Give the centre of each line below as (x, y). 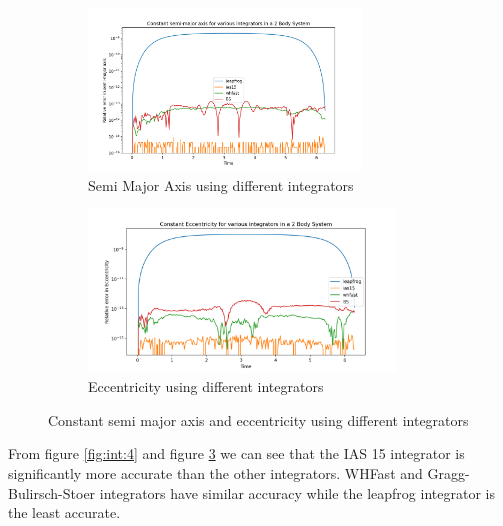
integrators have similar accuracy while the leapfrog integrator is (297, 492)
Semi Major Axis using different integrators (221, 184)
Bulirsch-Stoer (52, 492)
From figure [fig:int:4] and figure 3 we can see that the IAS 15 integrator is (236, 453)
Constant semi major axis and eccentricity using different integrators (258, 419)
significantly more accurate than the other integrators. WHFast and (215, 472)
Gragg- (448, 472)
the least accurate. (64, 512)
